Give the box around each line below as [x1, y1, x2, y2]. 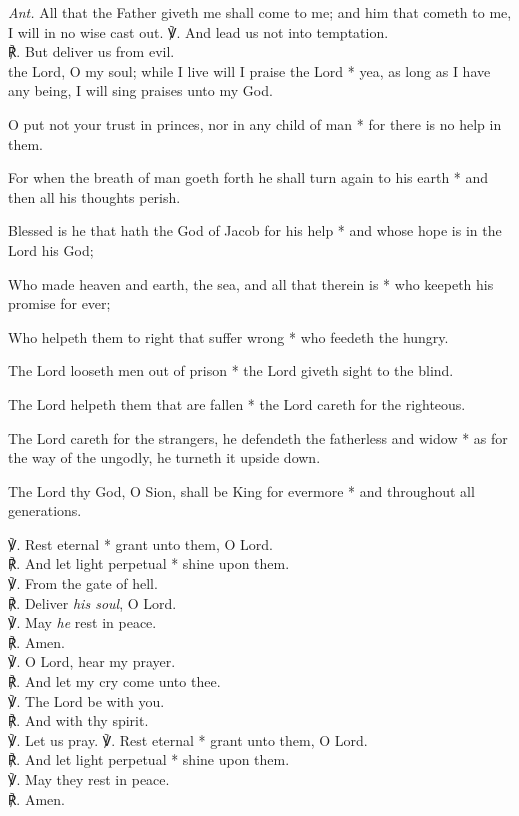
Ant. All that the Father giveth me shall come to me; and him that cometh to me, [8, 2, 512, 22]
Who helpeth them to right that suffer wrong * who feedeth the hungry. [8, 326, 449, 347]
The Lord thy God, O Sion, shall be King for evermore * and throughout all [8, 480, 475, 501]
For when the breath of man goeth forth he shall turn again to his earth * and [8, 167, 489, 188]
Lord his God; [8, 239, 94, 260]
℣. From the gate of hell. [8, 573, 158, 594]
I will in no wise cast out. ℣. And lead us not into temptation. [8, 21, 389, 42]
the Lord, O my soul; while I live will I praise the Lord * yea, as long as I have [8, 60, 491, 81]
